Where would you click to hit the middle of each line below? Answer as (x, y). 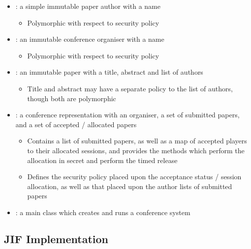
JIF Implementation (56, 238)
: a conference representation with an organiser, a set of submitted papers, (127, 115)
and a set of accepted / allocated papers (76, 124)
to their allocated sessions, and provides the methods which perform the (136, 150)
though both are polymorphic (72, 98)
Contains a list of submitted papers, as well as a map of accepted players (137, 141)
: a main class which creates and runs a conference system (103, 212)
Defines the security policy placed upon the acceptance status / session (134, 177)
